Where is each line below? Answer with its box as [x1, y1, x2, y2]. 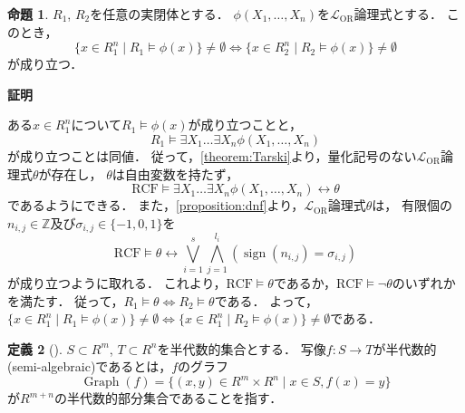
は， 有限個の [372, 196, 452, 215]
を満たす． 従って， [7, 291, 124, 310]
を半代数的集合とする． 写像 [157, 339, 326, 358]
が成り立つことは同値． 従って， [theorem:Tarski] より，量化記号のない [7, 146, 417, 165]
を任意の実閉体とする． [90, 5, 229, 23]
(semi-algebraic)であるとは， [7, 357, 172, 376]
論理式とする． [354, 5, 443, 23]
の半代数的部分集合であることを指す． [53, 389, 283, 408]
